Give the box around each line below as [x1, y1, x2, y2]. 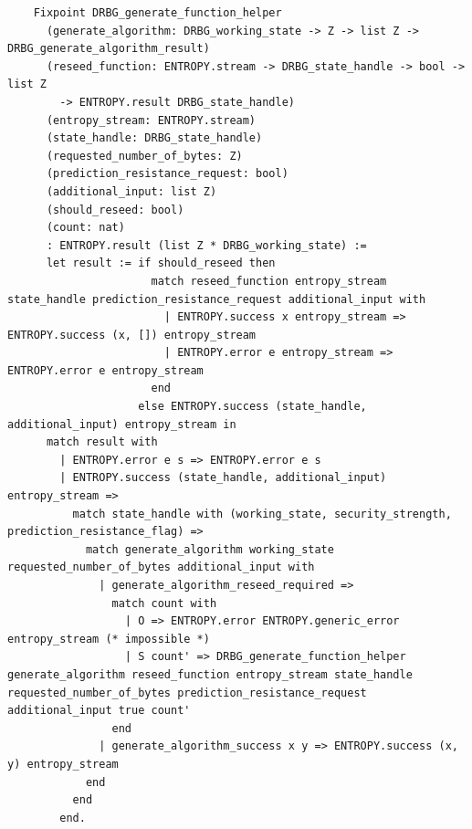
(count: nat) [46, 221, 125, 235]
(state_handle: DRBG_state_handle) [46, 131, 263, 145]
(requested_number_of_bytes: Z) [46, 149, 243, 163]
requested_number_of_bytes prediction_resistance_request [7, 686, 367, 699]
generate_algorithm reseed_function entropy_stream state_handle [7, 667, 413, 681]
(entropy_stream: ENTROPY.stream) [46, 113, 257, 127]
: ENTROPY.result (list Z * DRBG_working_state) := [46, 238, 367, 252]
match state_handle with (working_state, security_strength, [72, 507, 452, 520]
